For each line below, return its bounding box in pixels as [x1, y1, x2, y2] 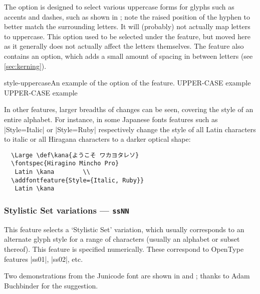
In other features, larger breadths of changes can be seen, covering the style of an [4, 104, 253, 115]
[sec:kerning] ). [4, 60, 47, 71]
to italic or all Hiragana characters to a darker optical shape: [4, 134, 191, 144]
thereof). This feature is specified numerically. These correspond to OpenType [4, 243, 244, 254]
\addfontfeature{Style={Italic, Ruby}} [11, 176, 144, 184]
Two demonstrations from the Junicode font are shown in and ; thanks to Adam [4, 270, 250, 281]
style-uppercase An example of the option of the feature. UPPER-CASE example [4, 77, 251, 88]
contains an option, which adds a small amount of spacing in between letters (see [4, 50, 253, 61]
